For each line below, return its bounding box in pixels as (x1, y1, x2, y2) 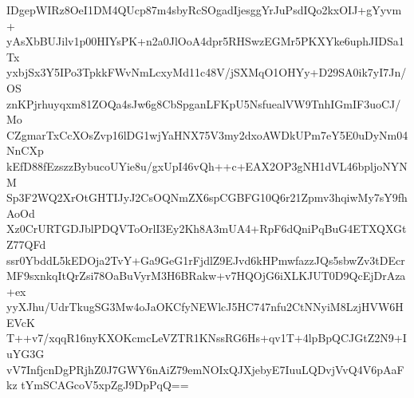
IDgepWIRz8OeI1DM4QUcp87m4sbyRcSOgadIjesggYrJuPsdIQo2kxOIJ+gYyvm (6, 2, 402, 18)
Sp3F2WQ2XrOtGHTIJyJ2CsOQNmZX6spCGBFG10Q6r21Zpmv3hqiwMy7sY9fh (6, 189, 408, 206)
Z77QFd (6, 235, 46, 252)
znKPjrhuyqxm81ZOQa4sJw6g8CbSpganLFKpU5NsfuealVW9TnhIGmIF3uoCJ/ (6, 95, 401, 112)
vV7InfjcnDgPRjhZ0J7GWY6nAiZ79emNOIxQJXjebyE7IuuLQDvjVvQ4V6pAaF (6, 361, 404, 377)
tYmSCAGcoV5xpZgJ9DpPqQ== (21, 376, 189, 393)
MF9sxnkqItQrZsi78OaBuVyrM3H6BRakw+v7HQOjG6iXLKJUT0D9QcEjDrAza (6, 267, 406, 284)
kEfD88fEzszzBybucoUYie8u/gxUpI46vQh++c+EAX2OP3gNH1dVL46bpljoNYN (6, 157, 408, 174)
